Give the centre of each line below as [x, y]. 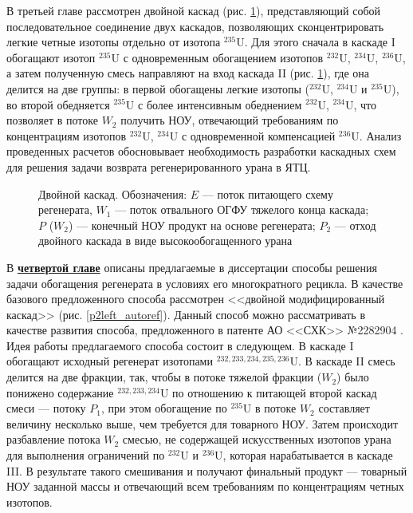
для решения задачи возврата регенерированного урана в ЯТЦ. [159, 166]
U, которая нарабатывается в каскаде [304, 455]
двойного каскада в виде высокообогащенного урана [165, 241]
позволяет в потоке [52, 120]
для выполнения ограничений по [86, 455]
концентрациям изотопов [67, 135]
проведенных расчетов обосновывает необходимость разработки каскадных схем [201, 151]
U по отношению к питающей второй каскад [268, 392]
